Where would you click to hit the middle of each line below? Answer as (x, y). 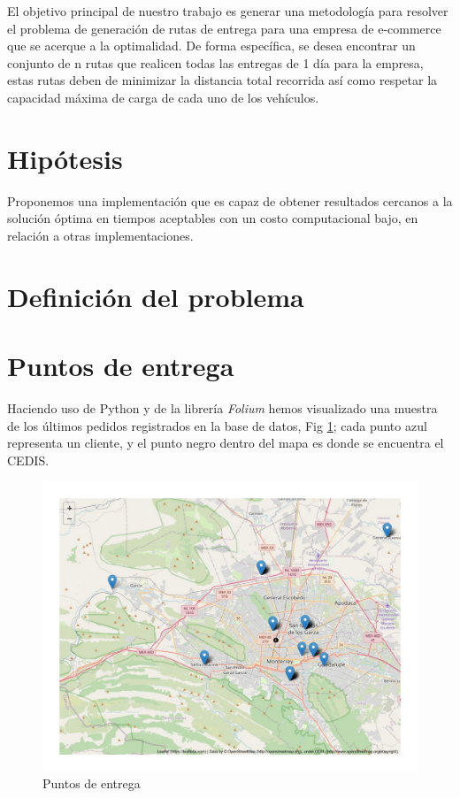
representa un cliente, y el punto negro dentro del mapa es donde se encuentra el (226, 443)
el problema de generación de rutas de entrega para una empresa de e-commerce (224, 28)
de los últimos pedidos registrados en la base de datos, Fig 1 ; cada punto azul (217, 425)
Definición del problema (156, 296)
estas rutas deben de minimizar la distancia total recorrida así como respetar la (222, 80)
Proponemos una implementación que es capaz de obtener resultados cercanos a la (230, 200)
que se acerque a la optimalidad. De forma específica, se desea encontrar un (211, 46)
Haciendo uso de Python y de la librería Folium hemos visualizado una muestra (222, 407)
